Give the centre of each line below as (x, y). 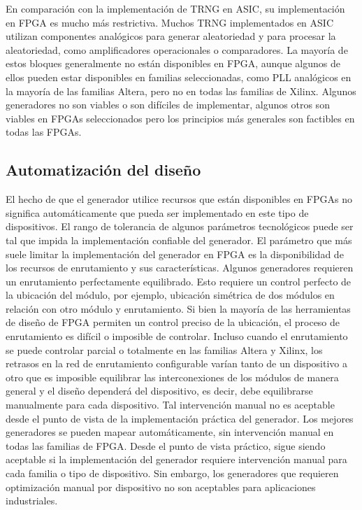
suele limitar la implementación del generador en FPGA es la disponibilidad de (175, 254)
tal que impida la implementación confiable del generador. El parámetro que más (179, 240)
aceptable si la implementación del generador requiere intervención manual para (176, 459)
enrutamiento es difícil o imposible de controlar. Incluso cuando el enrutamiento (177, 336)
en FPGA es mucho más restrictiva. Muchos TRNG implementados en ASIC (170, 22)
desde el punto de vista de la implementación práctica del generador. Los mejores (180, 418)
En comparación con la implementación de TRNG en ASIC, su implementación (175, 8)
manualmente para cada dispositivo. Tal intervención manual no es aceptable (170, 405)
